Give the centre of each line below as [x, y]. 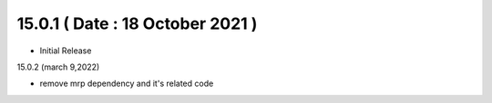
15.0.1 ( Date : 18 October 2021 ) [137, 23]
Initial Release [66, 51]
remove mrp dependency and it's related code [127, 84]
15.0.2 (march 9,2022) [58, 67]
